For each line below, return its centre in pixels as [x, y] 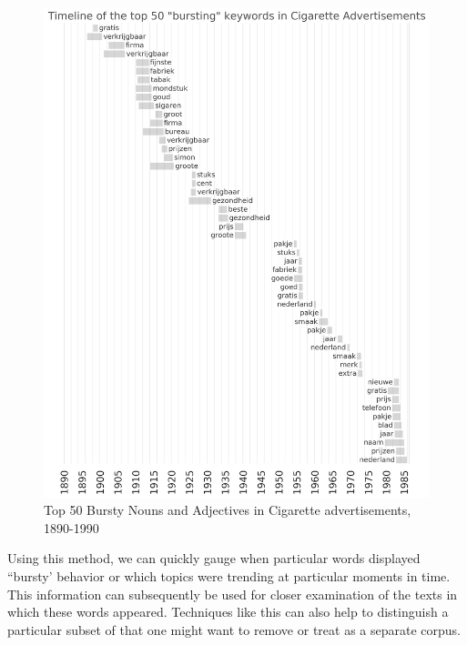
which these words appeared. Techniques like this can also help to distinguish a [228, 612]
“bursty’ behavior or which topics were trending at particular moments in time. [229, 576]
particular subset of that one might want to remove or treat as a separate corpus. [234, 629]
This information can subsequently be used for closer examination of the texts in [233, 594]
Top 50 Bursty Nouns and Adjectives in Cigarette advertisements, [228, 510]
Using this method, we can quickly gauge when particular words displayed [214, 558]
